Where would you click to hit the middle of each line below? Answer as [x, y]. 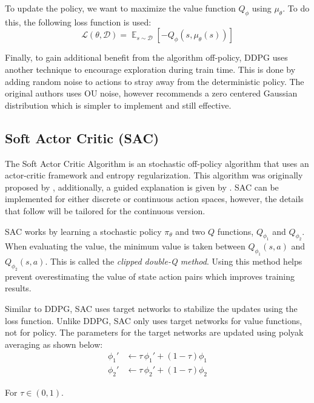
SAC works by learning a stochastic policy [83, 231]
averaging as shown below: [54, 344]
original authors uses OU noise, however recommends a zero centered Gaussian [151, 93]
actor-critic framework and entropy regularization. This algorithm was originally [154, 175]
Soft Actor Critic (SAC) [82, 137]
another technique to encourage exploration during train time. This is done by [150, 69]
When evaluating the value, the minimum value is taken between [125, 246]
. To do [296, 8]
